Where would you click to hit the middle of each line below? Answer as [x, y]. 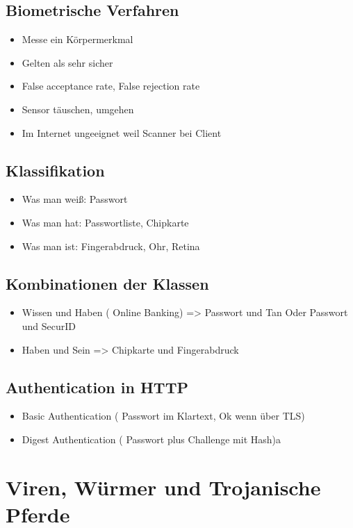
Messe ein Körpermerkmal [77, 39]
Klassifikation [55, 170]
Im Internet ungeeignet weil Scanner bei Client [122, 132]
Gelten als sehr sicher [67, 62]
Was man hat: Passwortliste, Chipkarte [105, 222]
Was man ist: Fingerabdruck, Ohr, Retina [111, 246]
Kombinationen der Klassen [107, 283]
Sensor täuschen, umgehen [78, 109]
